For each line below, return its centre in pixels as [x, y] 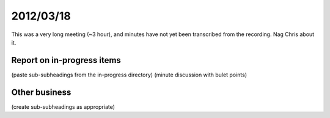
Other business [41, 92]
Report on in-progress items [66, 60]
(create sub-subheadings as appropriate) [63, 106]
